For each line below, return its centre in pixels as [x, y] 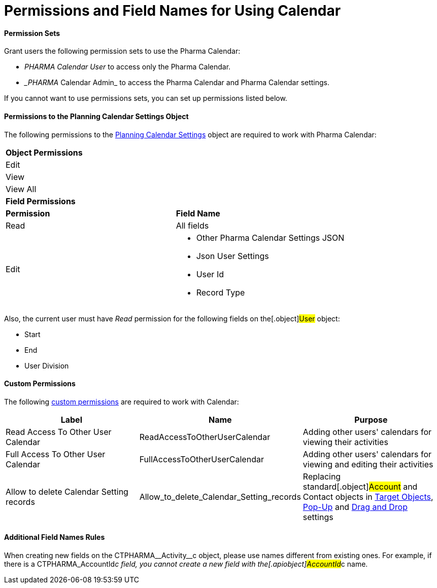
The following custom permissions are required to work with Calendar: [122, 401]
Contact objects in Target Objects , [368, 497]
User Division [47, 365]
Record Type [221, 292]
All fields [192, 225]
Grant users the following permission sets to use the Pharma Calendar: [122, 51]
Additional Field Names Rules [55, 537]
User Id [210, 274]
